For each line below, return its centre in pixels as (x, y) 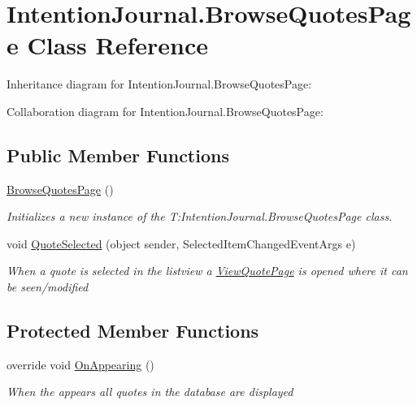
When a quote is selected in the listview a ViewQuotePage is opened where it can (207, 271)
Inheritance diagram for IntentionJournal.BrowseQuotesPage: (159, 84)
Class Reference (117, 45)
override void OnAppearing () (80, 364)
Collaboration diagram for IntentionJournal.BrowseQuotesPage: (165, 111)
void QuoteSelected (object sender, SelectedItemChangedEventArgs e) (181, 243)
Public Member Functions (118, 155)
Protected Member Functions (133, 331)
